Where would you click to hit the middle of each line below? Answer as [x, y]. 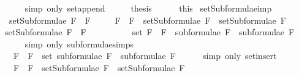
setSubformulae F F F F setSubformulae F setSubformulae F [147, 20]
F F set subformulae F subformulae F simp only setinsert [145, 56]
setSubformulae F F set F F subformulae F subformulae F [149, 32]
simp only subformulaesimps [79, 43]
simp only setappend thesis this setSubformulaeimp [148, 8]
